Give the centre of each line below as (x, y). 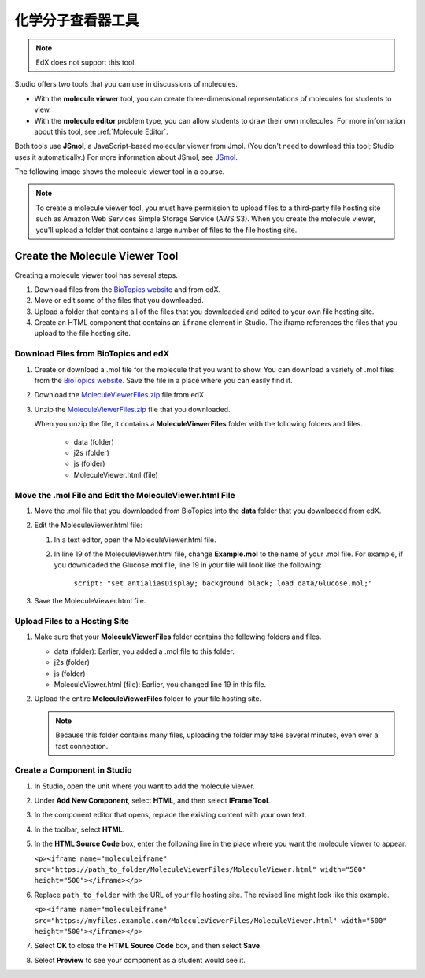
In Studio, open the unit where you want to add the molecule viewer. (144, 786)
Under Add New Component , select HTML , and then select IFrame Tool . (152, 801)
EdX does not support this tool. (86, 62)
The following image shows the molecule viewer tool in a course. (120, 172)
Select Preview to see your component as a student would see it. (140, 960)
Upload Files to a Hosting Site (72, 621)
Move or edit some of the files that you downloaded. (119, 301)
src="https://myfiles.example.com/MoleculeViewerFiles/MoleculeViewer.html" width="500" (211, 920)
